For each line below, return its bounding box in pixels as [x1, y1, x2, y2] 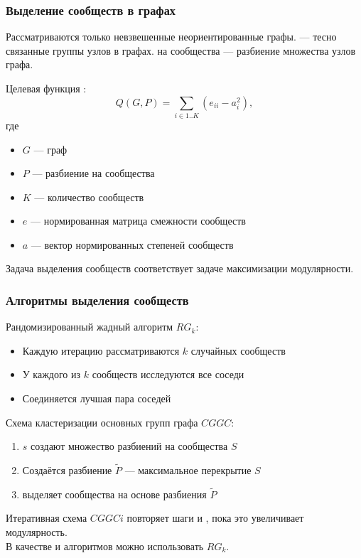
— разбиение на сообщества [32, 166, 155, 181]
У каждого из [22, 367, 81, 382]
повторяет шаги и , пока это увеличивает [126, 510, 304, 525]
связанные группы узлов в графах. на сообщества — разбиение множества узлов [6, 43, 356, 58]
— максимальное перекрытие [124, 463, 252, 478]
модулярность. [6, 525, 68, 540]
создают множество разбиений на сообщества [31, 439, 228, 454]
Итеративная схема [6, 510, 87, 525]
